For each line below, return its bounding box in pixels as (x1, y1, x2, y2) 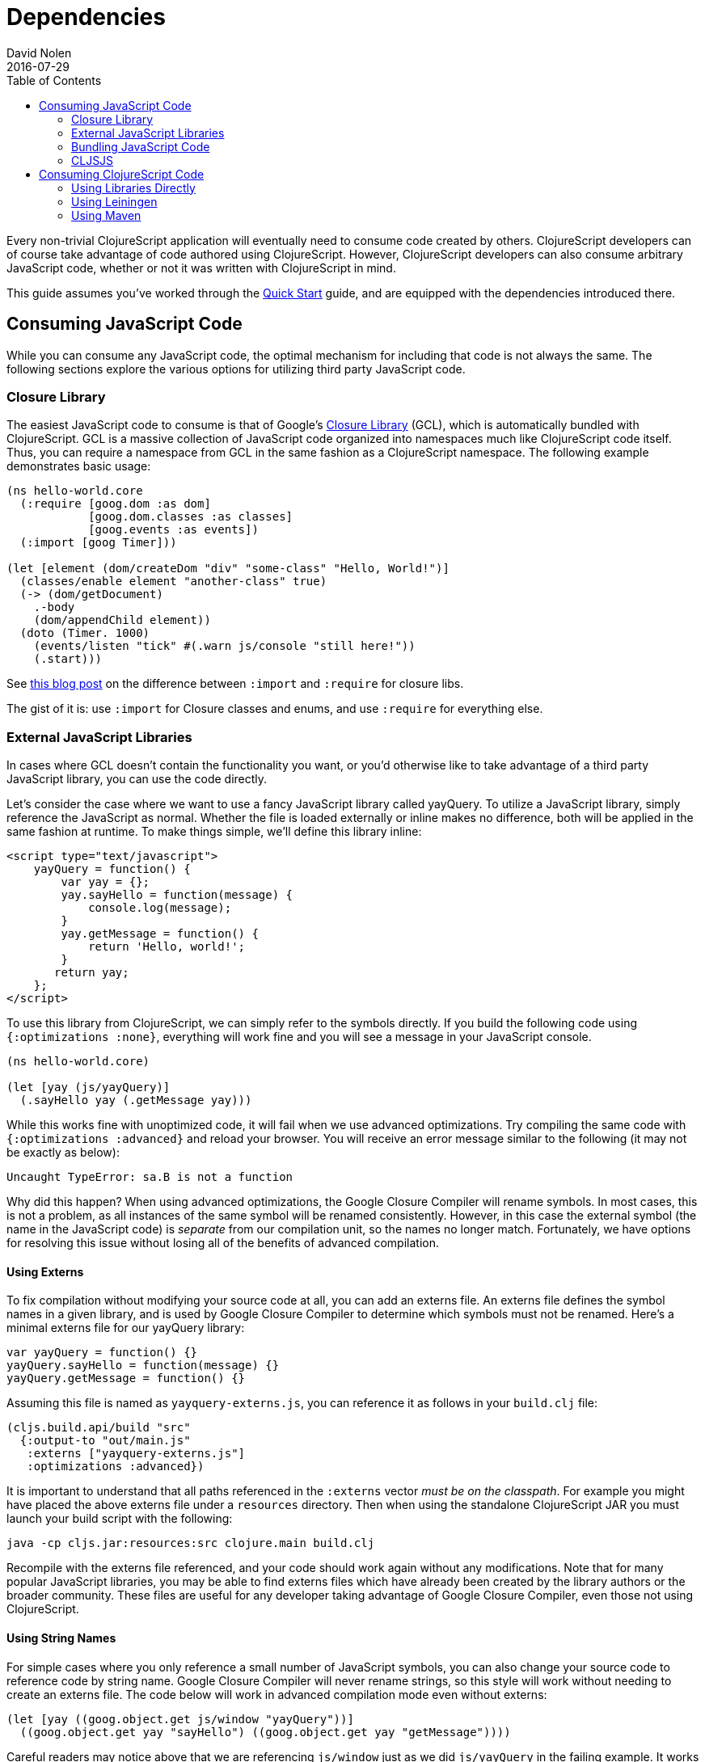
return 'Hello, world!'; (88, 940, 246, 954)
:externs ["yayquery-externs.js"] (27, 1447, 246, 1461)
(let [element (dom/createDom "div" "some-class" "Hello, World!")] (6, 562, 450, 575)
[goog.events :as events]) (88, 523, 259, 537)
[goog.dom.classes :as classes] (88, 510, 293, 524)
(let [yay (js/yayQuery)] (6, 1081, 171, 1094)
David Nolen (6, 45, 72, 60)
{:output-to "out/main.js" (19, 1434, 191, 1448)
